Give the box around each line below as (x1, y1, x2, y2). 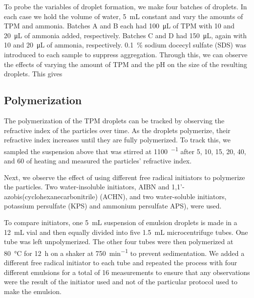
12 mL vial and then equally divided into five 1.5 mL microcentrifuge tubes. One (4, 227, 248, 237)
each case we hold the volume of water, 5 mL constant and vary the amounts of (4, 11, 243, 21)
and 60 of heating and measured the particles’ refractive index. (4, 155, 192, 165)
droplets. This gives (4, 69, 63, 79)
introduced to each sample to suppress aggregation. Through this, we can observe (4, 49, 248, 59)
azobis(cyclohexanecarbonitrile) (4, 191, 98, 201)
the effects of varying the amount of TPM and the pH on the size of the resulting (4, 59, 247, 69)
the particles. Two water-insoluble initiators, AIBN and (4, 182, 169, 192)
